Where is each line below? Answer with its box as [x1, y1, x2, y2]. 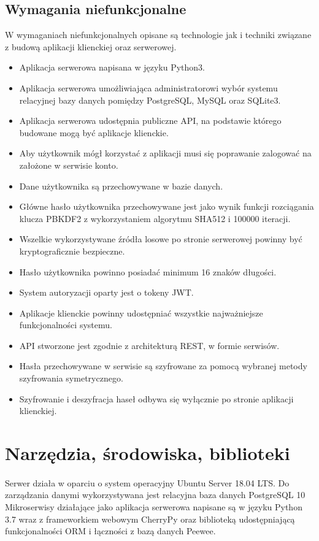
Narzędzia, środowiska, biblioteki [5, 440, 290, 466]
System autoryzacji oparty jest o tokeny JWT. [19, 286, 194, 299]
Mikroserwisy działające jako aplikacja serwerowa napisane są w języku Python [5, 501, 302, 513]
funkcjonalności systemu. [19, 318, 112, 331]
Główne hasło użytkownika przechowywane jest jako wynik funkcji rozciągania [19, 200, 314, 213]
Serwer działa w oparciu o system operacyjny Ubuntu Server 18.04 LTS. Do [5, 476, 290, 489]
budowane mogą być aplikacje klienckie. [19, 126, 169, 139]
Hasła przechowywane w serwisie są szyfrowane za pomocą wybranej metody [19, 359, 307, 372]
